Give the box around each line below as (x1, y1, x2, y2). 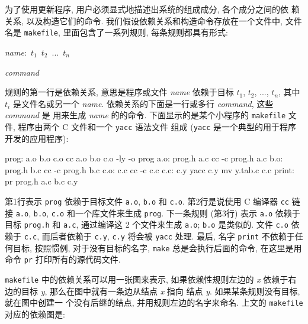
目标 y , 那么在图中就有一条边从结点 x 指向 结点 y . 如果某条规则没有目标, (21, 284, 300, 297)
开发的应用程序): (5, 132, 69, 144)
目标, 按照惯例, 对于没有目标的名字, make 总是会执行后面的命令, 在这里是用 (12, 241, 302, 254)
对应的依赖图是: (5, 307, 65, 320)
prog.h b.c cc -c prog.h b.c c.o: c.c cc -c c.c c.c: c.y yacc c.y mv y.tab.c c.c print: (5, 163, 294, 176)
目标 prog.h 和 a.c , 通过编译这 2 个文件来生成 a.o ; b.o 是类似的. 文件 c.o (5, 218, 288, 231)
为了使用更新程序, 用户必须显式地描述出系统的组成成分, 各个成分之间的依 (5, 3, 289, 15)
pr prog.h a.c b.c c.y (5, 175, 78, 187)
